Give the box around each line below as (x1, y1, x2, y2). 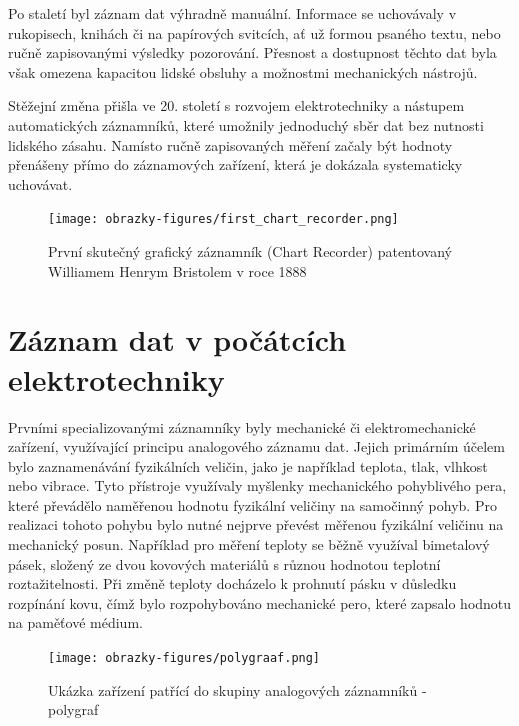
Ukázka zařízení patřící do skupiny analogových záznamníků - (48, 679, 427, 700)
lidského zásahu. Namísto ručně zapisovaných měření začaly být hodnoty (8, 134, 453, 155)
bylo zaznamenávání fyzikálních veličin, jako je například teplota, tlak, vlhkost (8, 455, 488, 476)
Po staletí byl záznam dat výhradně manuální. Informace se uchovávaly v (8, 3, 457, 23)
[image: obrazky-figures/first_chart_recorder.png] (48, 212, 399, 227)
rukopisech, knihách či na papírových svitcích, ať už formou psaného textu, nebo (8, 22, 501, 43)
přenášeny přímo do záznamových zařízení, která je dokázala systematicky (8, 154, 463, 175)
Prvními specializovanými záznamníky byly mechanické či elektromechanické (8, 416, 476, 437)
